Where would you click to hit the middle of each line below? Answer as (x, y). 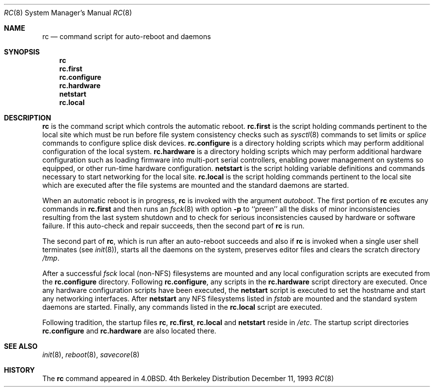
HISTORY (20, 370)
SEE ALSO (21, 346)
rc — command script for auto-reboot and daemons (127, 36)
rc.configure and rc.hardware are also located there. (129, 331)
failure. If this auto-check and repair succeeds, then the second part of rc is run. (173, 226)
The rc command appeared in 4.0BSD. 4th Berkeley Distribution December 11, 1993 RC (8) (188, 378)
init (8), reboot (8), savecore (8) (91, 355)
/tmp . (51, 258)
